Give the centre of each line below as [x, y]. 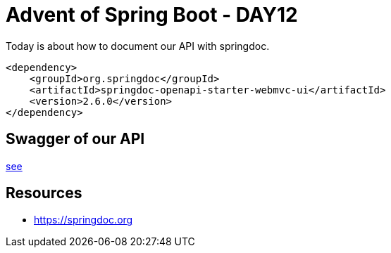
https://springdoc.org [83, 220]
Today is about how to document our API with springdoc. [138, 46]
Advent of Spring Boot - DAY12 [152, 15]
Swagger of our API [75, 139]
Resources [44, 193]
